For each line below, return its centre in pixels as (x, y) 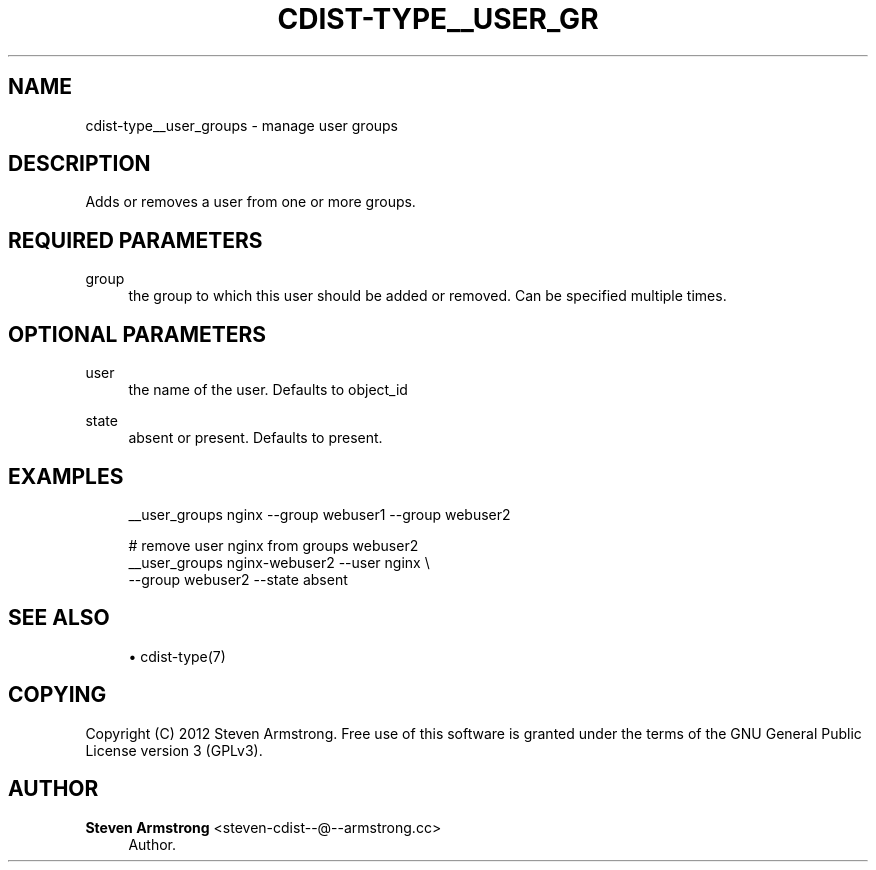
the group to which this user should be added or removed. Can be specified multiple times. (427, 296)
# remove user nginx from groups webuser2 (273, 545)
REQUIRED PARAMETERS (135, 240)
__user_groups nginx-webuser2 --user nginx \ (279, 562)
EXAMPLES (66, 476)
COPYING (57, 695)
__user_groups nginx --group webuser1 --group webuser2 (319, 514)
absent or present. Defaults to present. (255, 438)
